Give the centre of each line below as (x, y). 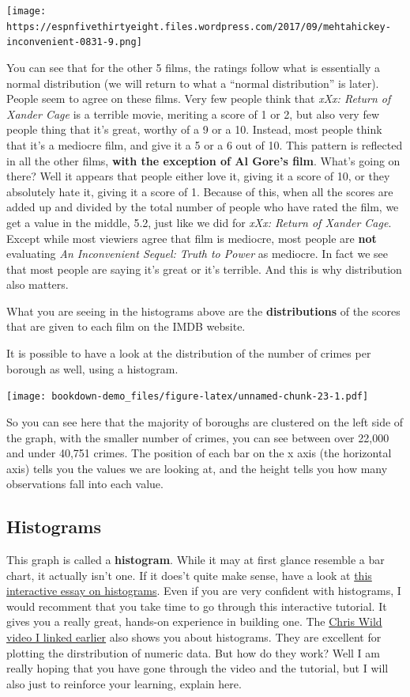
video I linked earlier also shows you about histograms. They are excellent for (194, 637)
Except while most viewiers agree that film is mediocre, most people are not (192, 238)
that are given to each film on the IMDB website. (126, 326)
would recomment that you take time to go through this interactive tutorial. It (197, 606)
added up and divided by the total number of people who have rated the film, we (203, 207)
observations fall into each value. (85, 484)
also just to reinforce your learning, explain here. (124, 683)
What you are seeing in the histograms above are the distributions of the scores (203, 311)
